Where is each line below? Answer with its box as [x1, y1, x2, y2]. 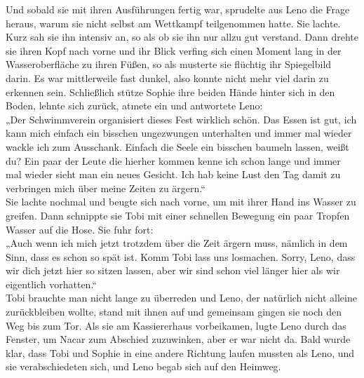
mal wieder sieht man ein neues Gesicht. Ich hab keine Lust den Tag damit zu [6, 167, 341, 182]
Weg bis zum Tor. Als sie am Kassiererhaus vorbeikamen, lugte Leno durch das [6, 318, 346, 332]
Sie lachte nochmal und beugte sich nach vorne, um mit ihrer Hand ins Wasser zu [6, 194, 356, 209]
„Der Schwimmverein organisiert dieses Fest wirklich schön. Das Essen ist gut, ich [6, 112, 357, 126]
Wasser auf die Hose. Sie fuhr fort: [6, 222, 154, 236]
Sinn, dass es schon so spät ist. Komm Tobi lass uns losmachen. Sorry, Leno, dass [6, 249, 356, 264]
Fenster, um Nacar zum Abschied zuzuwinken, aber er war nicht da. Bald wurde [6, 332, 351, 346]
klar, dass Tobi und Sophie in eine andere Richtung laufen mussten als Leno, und [6, 345, 355, 360]
